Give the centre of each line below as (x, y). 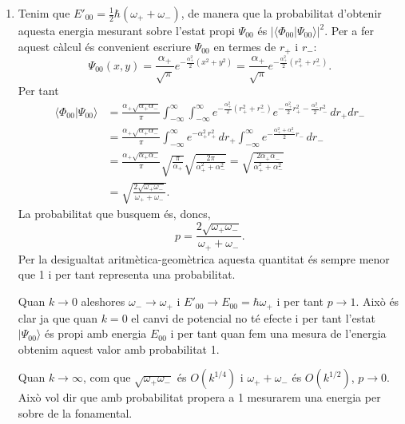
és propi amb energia (95, 333)
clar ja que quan (58, 317)
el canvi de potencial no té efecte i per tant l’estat (254, 317)
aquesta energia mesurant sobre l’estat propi (126, 30)
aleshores (103, 301)
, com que (107, 377)
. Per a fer (349, 30)
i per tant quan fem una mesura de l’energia (278, 333)
